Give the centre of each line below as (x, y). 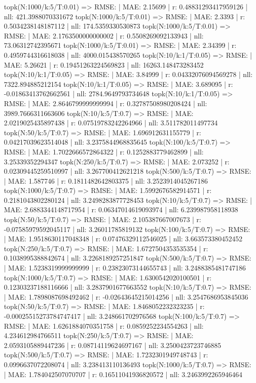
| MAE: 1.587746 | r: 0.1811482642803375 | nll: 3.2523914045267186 (106, 180)
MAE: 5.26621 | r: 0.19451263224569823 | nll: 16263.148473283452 (104, 64)
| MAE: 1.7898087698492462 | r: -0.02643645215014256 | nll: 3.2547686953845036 (126, 296)
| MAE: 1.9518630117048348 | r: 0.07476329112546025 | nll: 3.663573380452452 (123, 239)
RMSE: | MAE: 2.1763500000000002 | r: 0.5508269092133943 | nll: (104, 35)
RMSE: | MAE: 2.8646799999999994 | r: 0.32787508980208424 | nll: (106, 103)
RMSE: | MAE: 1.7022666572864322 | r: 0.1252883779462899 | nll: (104, 151)
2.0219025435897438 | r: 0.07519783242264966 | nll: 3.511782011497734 (111, 123)
